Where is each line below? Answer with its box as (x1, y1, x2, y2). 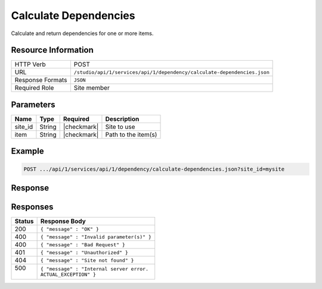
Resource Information (11, 45, 94, 55)
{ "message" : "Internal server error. (40, 266, 149, 272)
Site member (73, 84, 110, 92)
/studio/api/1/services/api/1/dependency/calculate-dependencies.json (73, 69, 270, 76)
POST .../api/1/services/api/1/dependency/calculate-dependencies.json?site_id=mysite (23, 165, 285, 172)
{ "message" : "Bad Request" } (40, 241, 125, 248)
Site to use (105, 122, 135, 131)
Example (11, 146, 44, 156)
